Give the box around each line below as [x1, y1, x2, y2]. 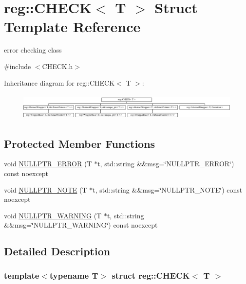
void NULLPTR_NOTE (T [4, 184, 87, 195]
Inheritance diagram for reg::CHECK [4, 77, 115, 88]
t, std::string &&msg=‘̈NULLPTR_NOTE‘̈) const [93, 184, 243, 195]
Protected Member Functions [4, 136, 155, 151]
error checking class [4, 45, 62, 55]
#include [4, 61, 31, 71]
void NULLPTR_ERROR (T [4, 159, 92, 169]
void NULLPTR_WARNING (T [4, 210, 102, 220]
